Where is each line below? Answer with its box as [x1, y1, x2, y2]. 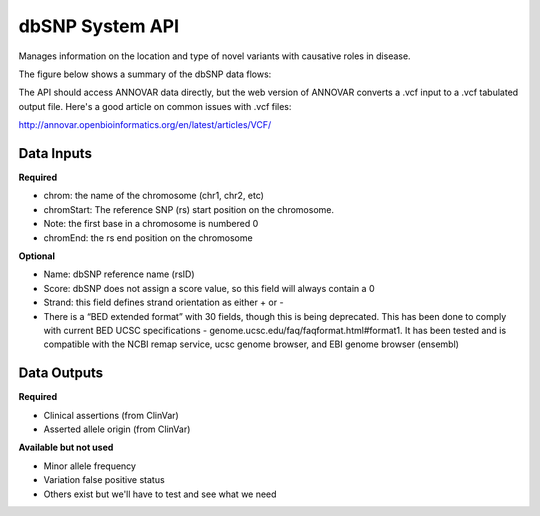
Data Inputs [18, 145, 92, 162]
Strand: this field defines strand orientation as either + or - [43, 296, 284, 309]
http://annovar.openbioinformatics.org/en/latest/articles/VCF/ [18, 119, 272, 131]
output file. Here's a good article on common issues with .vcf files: [18, 100, 292, 112]
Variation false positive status [43, 474, 165, 486]
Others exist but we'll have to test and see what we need [43, 488, 277, 500]
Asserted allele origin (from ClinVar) [43, 423, 191, 435]
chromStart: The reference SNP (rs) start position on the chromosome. [43, 203, 335, 215]
